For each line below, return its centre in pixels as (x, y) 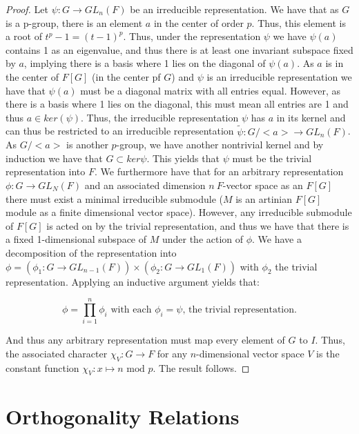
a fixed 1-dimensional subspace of (76, 239)
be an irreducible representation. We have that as (234, 9)
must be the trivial (272, 158)
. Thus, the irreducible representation (160, 117)
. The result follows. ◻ (201, 367)
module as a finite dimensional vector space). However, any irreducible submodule (179, 212)
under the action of (203, 239)
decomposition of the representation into (91, 252)
